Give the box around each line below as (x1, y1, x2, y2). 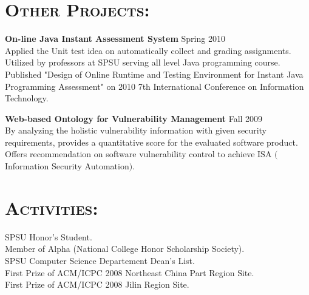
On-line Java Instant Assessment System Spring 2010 (5, 32, 225, 45)
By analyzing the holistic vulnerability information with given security (5, 124, 267, 137)
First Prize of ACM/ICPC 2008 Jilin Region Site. (5, 278, 189, 291)
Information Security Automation (5, 160, 129, 172)
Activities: (5, 195, 98, 220)
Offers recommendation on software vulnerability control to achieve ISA (5, 147, 272, 160)
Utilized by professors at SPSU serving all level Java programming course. (5, 56, 280, 69)
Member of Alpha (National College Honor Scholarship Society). (5, 242, 245, 255)
